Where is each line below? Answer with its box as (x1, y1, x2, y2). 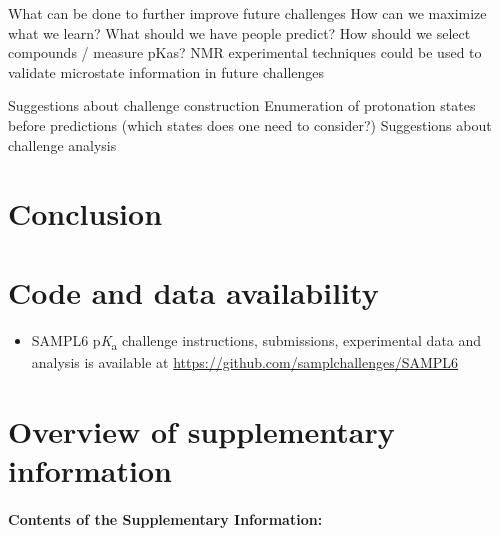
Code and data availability (8, 271, 379, 312)
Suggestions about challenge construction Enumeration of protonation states (8, 95, 476, 116)
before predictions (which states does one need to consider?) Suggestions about (8, 114, 492, 135)
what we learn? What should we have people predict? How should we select (8, 22, 471, 43)
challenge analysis (8, 134, 117, 155)
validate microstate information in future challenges (8, 61, 325, 82)
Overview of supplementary (8, 410, 395, 451)
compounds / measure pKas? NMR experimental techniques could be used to (8, 42, 482, 63)
